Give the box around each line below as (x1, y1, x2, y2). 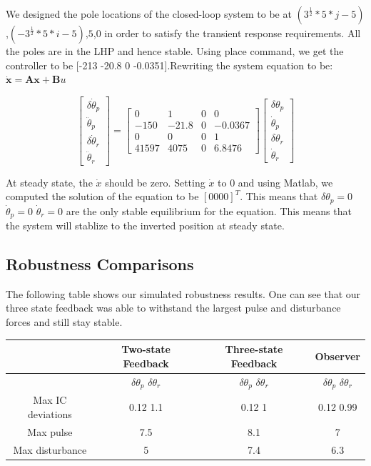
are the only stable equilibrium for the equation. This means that (66, 203, 352, 218)
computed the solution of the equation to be (6, 189, 199, 204)
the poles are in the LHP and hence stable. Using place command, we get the (6, 44, 344, 58)
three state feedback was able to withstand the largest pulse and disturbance (6, 300, 341, 315)
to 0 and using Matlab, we (218, 174, 333, 189)
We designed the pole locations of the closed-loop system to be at (6, 6, 292, 21)
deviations (27, 406, 72, 421)
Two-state (121, 342, 171, 357)
